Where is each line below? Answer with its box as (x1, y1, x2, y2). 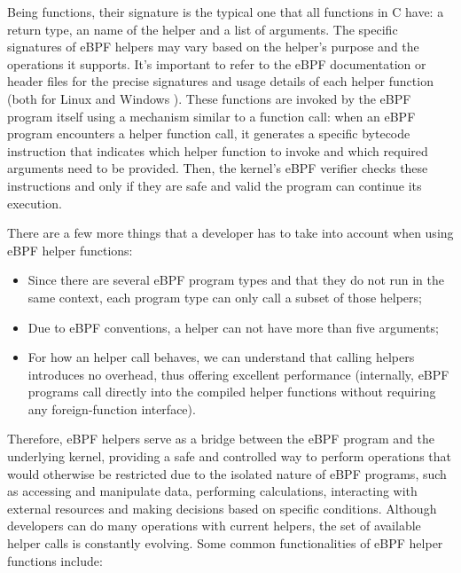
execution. (7, 193, 62, 212)
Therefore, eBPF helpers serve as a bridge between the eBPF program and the (7, 429, 434, 448)
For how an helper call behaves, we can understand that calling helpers (27, 348, 415, 366)
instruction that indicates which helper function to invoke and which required (7, 141, 428, 160)
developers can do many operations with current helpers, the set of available (7, 516, 421, 535)
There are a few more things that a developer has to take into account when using (7, 224, 454, 242)
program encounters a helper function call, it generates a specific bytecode (7, 124, 410, 143)
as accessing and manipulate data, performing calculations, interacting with (7, 482, 418, 500)
